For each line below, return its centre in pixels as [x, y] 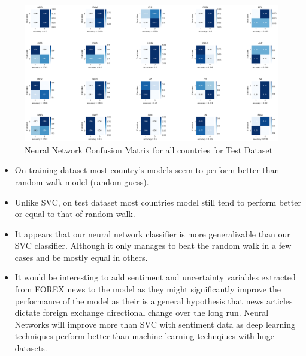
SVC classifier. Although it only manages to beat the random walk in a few [153, 245]
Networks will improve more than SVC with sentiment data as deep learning [155, 324]
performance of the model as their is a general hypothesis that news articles [154, 301]
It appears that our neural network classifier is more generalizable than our [152, 233]
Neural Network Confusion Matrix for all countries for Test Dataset [149, 150]
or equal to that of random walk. [75, 214]
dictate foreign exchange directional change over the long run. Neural [142, 313]
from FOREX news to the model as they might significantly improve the [148, 289]
